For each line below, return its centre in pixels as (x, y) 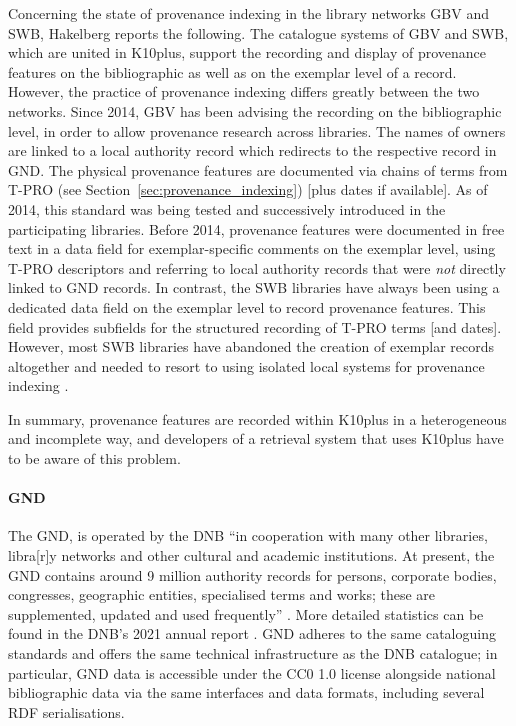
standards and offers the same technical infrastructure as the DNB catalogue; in (253, 653)
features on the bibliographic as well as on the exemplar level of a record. (232, 71)
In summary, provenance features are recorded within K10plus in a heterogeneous (257, 418)
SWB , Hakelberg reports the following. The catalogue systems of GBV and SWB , (258, 32)
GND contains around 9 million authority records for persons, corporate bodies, (252, 574)
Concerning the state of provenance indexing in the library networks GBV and (248, 13)
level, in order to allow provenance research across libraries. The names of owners (257, 130)
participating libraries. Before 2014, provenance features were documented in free (256, 228)
